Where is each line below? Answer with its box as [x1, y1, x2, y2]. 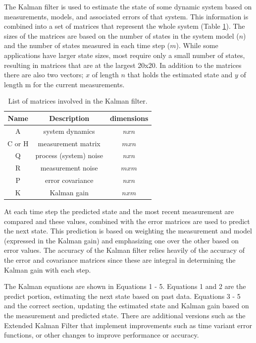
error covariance [45, 175, 94, 185]
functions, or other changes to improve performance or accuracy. [4, 330, 199, 340]
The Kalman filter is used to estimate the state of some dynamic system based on [4, 1, 252, 11]
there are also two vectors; [4, 69, 84, 80]
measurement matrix [38, 138, 101, 148]
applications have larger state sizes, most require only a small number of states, [4, 50, 245, 60]
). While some [176, 40, 218, 51]
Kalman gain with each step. [4, 264, 91, 275]
